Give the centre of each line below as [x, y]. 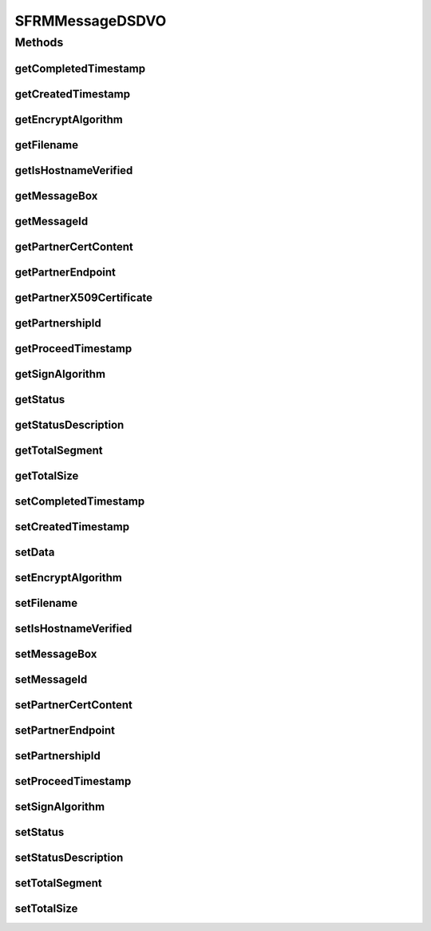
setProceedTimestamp [73, 781]
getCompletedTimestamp [80, 68]
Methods [39, 42]
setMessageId [51, 679]
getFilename [47, 145]
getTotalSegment [59, 450]
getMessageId [51, 221]
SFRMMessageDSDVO [91, 21]
